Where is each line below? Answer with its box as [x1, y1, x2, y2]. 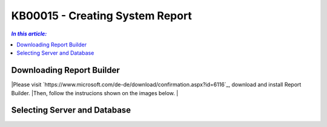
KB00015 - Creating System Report [11, 9, 192, 22]
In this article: [11, 30, 47, 37]
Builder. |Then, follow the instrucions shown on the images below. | [11, 89, 179, 96]
